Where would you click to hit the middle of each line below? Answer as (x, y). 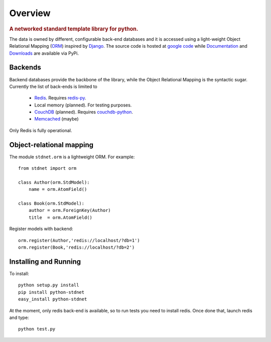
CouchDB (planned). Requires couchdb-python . (84, 112)
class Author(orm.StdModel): (54, 182)
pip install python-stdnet (51, 292)
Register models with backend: (41, 229)
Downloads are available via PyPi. (44, 53)
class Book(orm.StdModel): (51, 204)
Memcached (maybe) (56, 119)
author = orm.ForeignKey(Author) (70, 210)
